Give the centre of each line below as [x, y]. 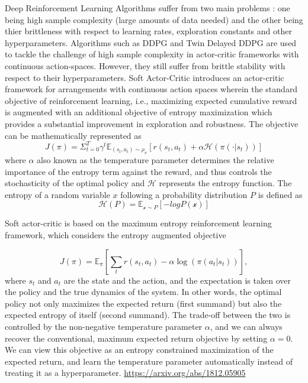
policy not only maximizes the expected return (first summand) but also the [143, 303]
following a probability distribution [184, 194]
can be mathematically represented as [73, 135]
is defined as [280, 194]
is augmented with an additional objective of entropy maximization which [139, 112]
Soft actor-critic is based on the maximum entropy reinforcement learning [138, 223]
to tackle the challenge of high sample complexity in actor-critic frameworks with [152, 54]
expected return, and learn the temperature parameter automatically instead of [149, 361]
